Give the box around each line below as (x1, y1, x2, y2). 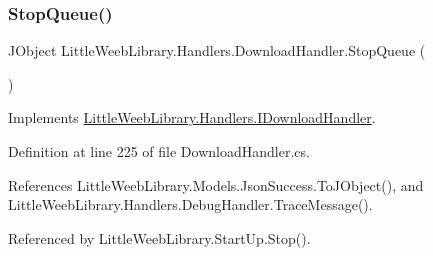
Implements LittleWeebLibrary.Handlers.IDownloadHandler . (8, 107, 376, 128)
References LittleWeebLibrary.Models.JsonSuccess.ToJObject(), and (8, 174, 424, 195)
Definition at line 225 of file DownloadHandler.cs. (8, 141, 310, 161)
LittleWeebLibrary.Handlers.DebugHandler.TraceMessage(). (8, 194, 373, 215)
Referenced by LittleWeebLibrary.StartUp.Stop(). (8, 227, 311, 248)
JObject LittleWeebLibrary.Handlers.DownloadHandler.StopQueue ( (8, 40, 426, 61)
